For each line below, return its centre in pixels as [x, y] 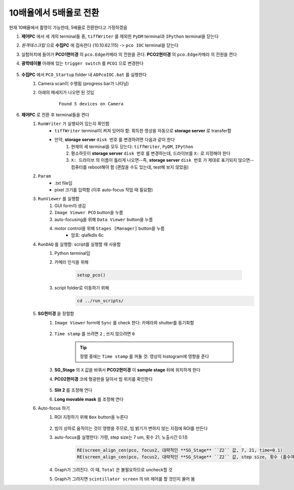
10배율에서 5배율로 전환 [54, 13]
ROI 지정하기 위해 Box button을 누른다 [91, 417]
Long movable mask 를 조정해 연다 [89, 399]
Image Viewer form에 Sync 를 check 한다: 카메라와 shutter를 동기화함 [124, 322]
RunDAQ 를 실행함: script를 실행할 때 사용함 [79, 244]
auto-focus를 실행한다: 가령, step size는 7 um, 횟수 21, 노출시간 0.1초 [121, 437]
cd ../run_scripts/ [100, 301]
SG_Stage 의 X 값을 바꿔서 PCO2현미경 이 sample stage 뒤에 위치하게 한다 [128, 370]
